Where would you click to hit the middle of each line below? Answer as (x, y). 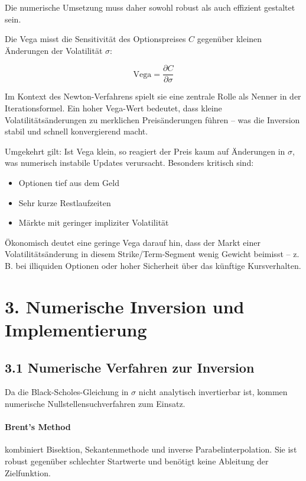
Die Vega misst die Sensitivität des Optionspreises (95, 39)
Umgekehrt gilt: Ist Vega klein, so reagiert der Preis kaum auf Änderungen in (145, 151)
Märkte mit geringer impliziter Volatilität (94, 222)
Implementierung (76, 329)
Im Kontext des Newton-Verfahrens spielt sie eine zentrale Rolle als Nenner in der (153, 96)
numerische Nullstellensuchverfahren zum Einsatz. (95, 403)
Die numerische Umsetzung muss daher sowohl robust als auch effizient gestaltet (150, 7)
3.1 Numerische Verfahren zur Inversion (130, 367)
